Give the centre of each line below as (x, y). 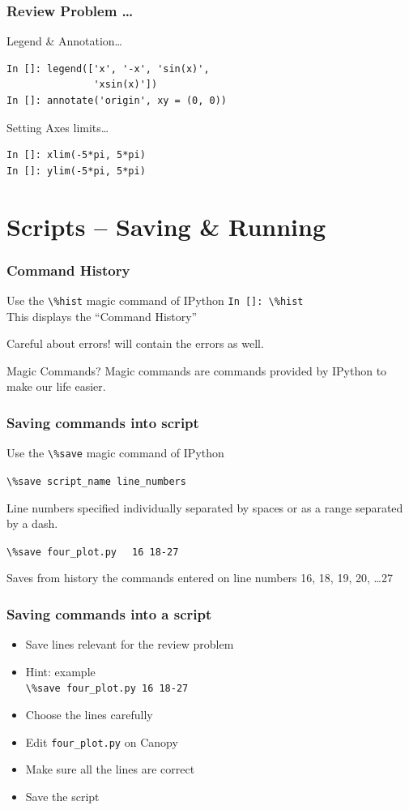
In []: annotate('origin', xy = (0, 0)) (117, 101)
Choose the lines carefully (89, 715)
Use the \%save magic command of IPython (115, 453)
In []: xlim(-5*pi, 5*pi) (76, 155)
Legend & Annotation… (64, 41)
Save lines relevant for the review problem (130, 644)
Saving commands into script (103, 422)
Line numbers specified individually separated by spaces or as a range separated (205, 507)
